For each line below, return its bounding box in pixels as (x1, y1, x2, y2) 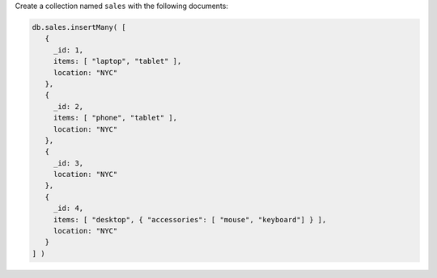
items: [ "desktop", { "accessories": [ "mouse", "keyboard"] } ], (53, 215, 327, 224)
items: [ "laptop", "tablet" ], (53, 57, 182, 66)
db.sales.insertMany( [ (32, 23, 127, 32)
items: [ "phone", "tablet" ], (53, 113, 178, 123)
